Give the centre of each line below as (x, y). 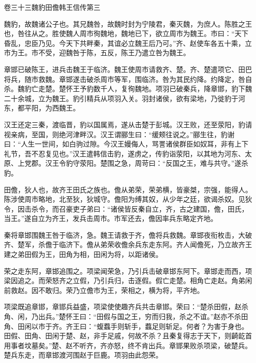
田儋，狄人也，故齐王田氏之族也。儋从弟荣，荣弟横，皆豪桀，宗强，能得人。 (128, 189)
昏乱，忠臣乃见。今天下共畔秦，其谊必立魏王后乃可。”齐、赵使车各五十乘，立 (128, 43)
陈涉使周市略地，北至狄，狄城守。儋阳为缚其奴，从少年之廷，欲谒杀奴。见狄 (128, 199)
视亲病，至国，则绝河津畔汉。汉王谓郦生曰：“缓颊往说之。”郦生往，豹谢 (119, 134)
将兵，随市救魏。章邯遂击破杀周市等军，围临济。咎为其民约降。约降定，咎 (125, 79)
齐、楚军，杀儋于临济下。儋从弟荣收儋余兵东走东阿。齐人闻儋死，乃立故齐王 (128, 244)
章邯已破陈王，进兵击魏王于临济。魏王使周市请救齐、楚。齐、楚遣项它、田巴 (128, 69)
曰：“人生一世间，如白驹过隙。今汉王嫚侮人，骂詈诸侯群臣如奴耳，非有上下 (126, 144)
